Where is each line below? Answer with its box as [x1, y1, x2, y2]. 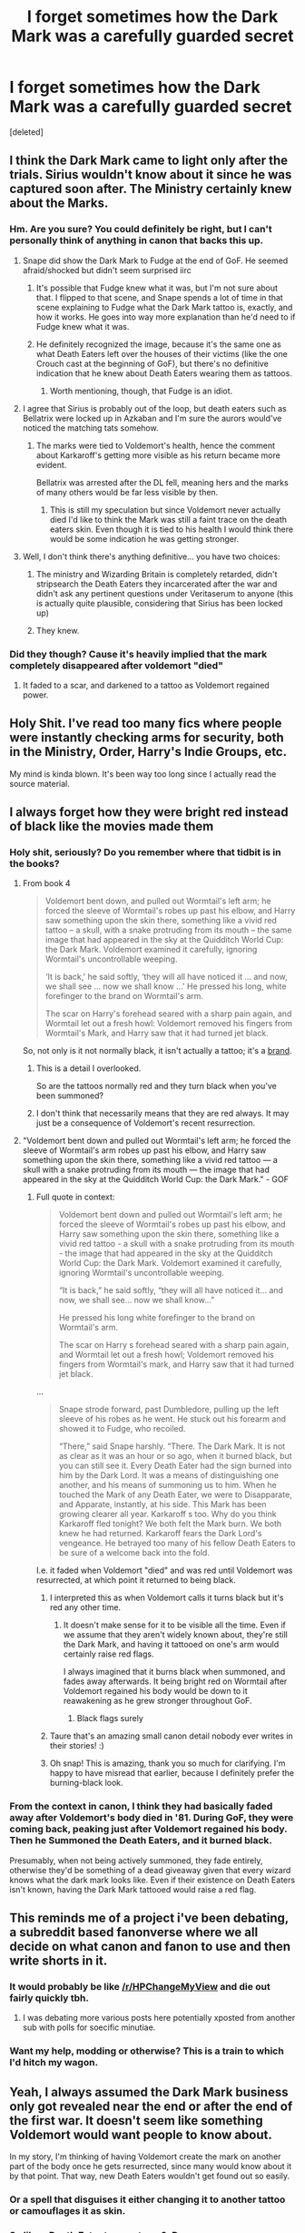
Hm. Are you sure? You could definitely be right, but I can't [9, 223, 272, 236]
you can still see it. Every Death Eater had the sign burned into [58, 1460, 292, 1472]
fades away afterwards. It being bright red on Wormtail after [63, 1676, 288, 1687]
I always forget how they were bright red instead [9, 804, 289, 821]
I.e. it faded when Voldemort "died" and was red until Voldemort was [35, 1565, 293, 1576]
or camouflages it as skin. [9, 2205, 126, 2218]
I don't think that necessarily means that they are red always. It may [35, 1108, 290, 1119]
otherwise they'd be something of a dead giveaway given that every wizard [9, 1864, 291, 1875]
